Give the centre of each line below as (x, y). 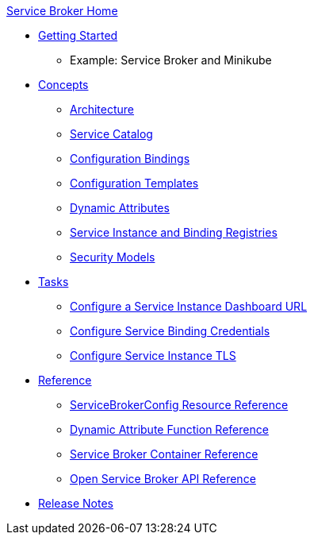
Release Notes (76, 503)
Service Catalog (111, 134)
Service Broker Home (62, 11)
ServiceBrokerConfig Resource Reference (179, 405)
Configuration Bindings (130, 158)
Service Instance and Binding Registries (174, 232)
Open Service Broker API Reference (163, 479)
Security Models (113, 257)
